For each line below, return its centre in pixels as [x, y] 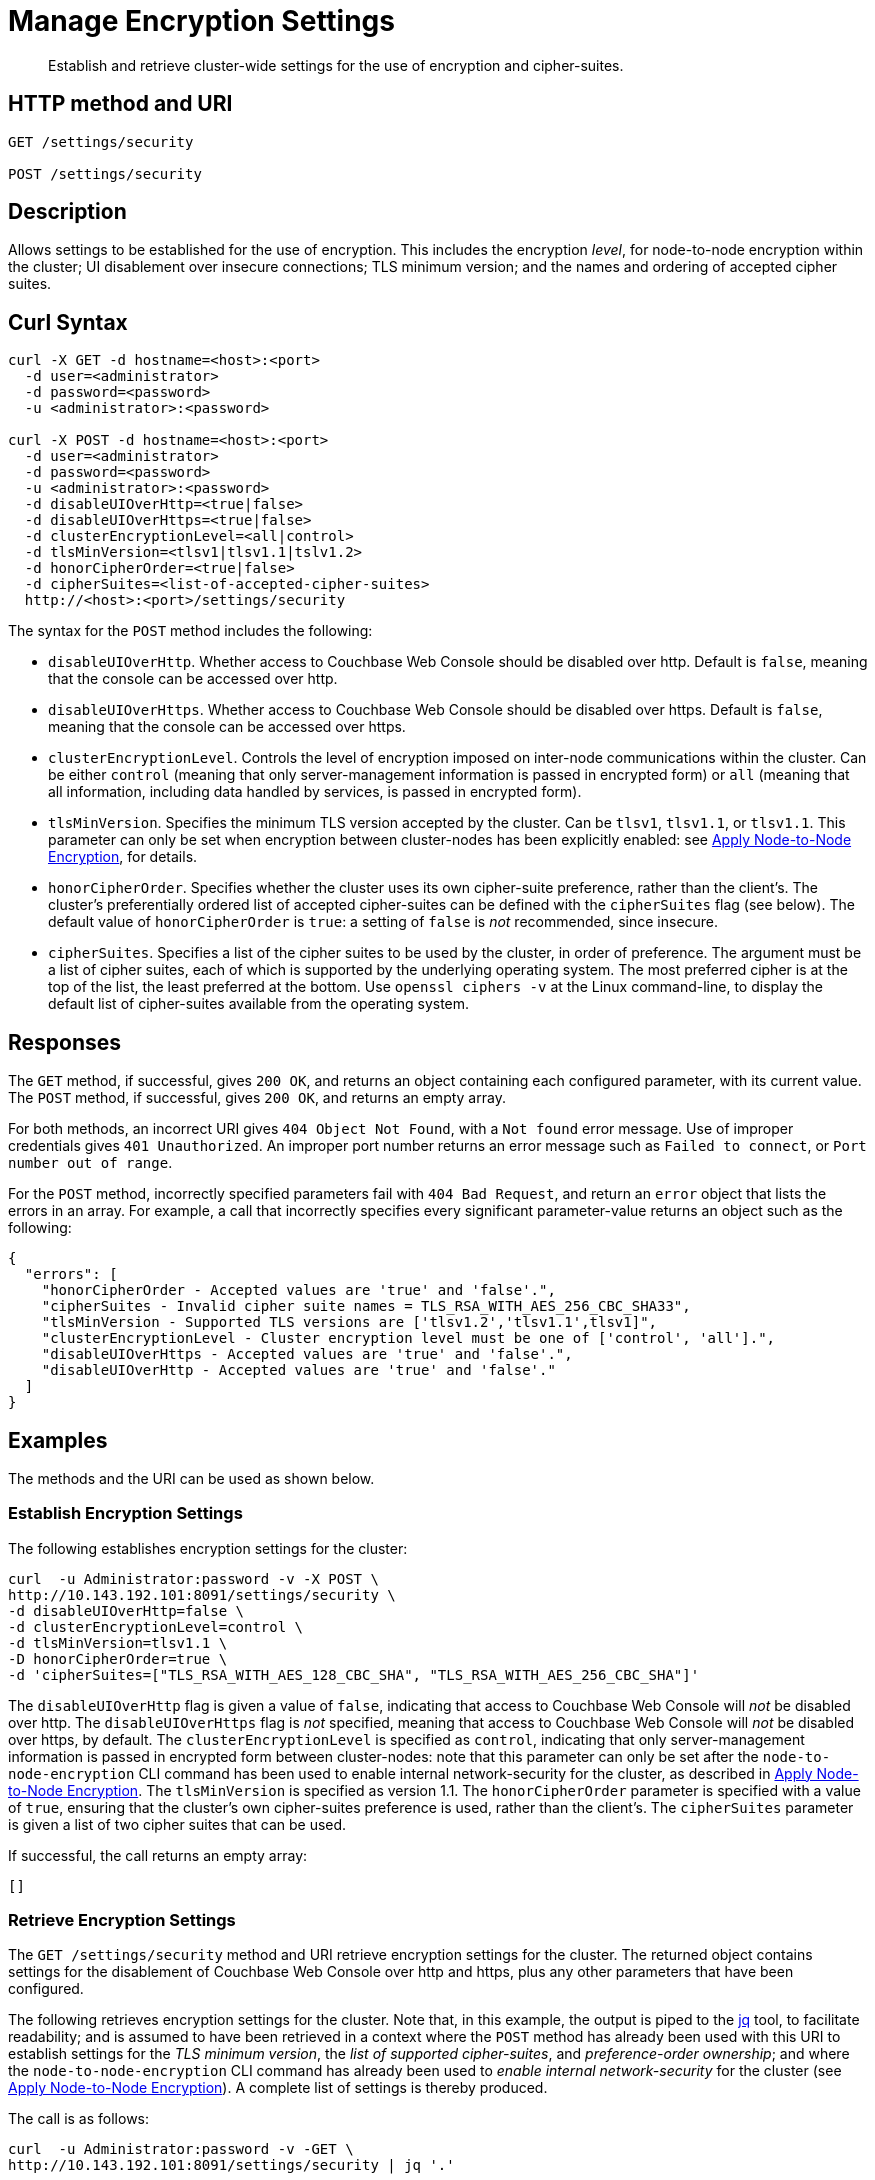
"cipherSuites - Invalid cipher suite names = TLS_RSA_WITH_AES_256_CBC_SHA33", [366, 1306]
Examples [58, 1440]
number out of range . [90, 1163]
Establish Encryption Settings [125, 1513]
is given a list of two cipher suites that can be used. [177, 1824]
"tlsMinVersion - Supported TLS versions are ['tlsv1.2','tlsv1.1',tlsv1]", [349, 1322]
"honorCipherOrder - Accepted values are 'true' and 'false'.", [298, 1290]
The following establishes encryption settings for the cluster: [208, 1548]
